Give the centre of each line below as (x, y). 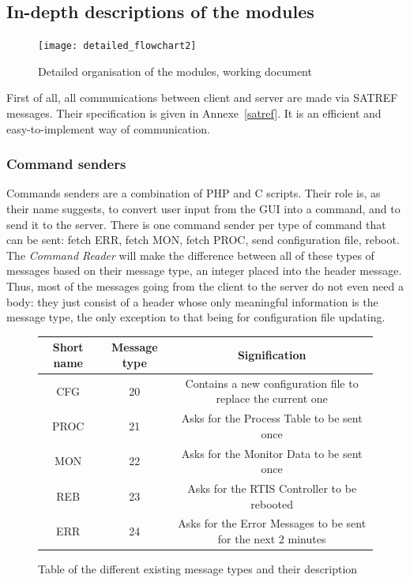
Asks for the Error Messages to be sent (272, 523)
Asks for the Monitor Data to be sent (272, 453)
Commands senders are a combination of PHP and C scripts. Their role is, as (194, 193)
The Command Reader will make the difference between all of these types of (190, 255)
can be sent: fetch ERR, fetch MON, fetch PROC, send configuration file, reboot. (203, 240)
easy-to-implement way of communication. (108, 128)
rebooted (272, 503)
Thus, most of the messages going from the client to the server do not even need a (205, 286)
